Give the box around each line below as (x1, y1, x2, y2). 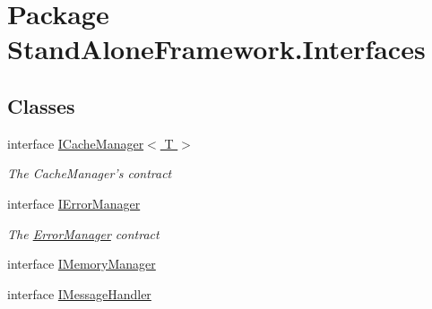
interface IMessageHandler (7, 284, 151, 303)
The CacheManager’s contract (7, 164, 172, 183)
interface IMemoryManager (7, 254, 156, 273)
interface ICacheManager (7, 133, 144, 152)
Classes (7, 91, 75, 119)
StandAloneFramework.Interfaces (7, 30, 426, 67)
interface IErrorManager (7, 193, 141, 212)
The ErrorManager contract (7, 224, 160, 243)
